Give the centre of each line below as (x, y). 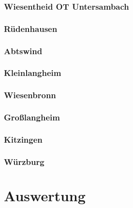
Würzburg (24, 161)
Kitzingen (23, 139)
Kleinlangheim (33, 73)
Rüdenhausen (31, 28)
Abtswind (23, 51)
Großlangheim (32, 117)
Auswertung (45, 195)
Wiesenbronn (30, 95)
